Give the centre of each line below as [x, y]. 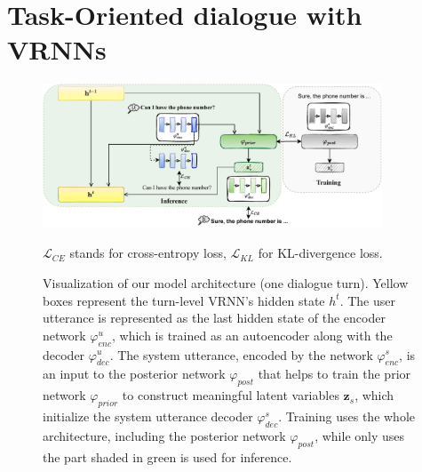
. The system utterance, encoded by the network [241, 354]
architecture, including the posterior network [164, 435]
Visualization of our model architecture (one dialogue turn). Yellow [226, 282]
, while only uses [360, 435]
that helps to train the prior [334, 374]
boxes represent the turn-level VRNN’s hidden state [184, 300]
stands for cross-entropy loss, [148, 253]
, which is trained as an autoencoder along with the [252, 335]
